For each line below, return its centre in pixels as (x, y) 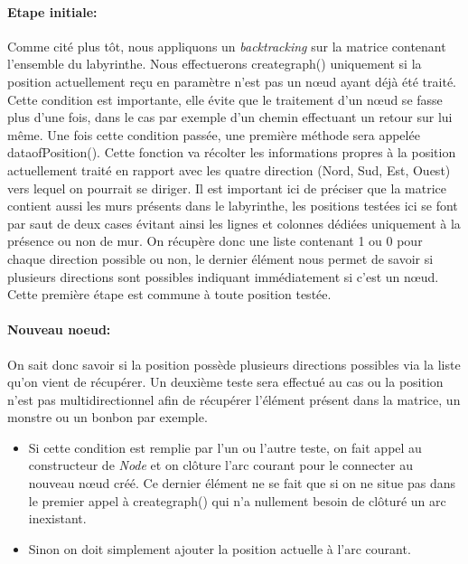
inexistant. (57, 518)
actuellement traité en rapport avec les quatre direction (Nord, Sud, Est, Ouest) (229, 169)
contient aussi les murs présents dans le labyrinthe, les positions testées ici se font (233, 206)
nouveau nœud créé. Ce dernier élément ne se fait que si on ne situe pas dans (242, 483)
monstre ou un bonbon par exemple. (108, 417)
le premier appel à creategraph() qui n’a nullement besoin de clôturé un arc (237, 500)
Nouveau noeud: (59, 329)
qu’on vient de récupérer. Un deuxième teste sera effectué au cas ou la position (225, 382)
